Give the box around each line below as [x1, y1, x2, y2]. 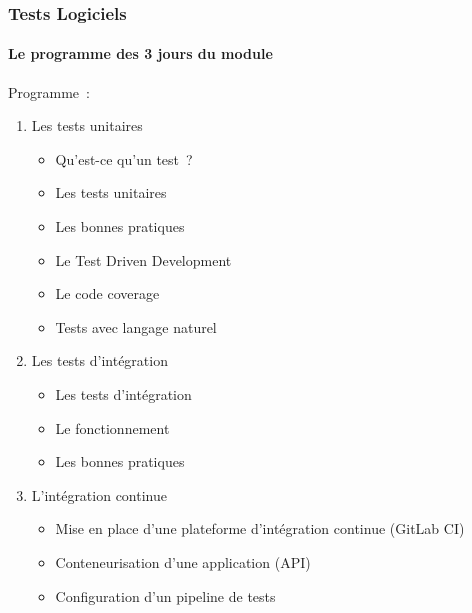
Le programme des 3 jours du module [8, 43, 273, 64]
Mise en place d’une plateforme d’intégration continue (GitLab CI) [55, 518, 465, 539]
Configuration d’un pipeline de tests [55, 585, 276, 606]
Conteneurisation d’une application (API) [55, 551, 311, 572]
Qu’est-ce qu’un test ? [55, 148, 193, 169]
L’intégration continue [31, 484, 167, 505]
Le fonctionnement [55, 417, 170, 438]
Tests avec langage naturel [55, 316, 217, 337]
